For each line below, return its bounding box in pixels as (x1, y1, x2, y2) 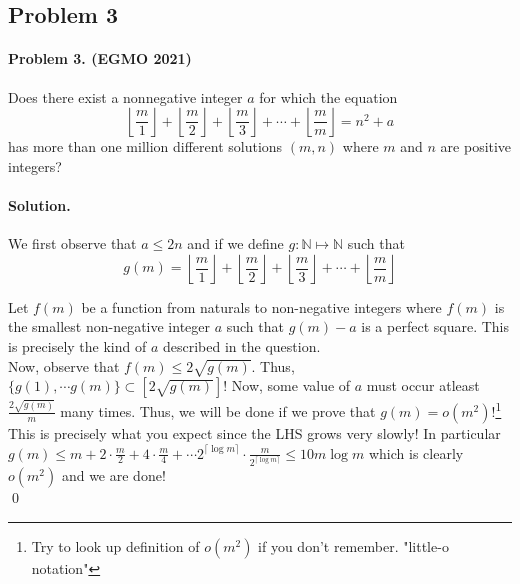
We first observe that (8, 233, 137, 254)
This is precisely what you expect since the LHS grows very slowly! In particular (8, 422, 501, 443)
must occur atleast (366, 375, 480, 396)
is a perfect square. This (361, 316, 509, 337)
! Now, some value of (223, 375, 351, 396)
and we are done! (61, 465, 166, 486)
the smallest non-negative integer (8, 316, 211, 337)
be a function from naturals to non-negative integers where (81, 296, 442, 317)
